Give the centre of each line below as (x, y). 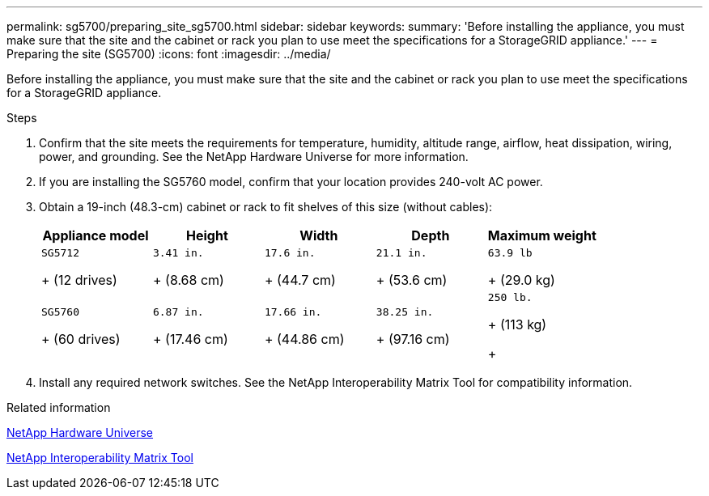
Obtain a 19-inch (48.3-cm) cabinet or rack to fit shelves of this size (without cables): (266, 207)
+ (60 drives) (81, 339)
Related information (59, 407)
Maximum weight (542, 235)
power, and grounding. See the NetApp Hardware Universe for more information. (254, 157)
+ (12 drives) (79, 280)
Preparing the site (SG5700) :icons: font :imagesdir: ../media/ (169, 54)
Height (207, 235)
